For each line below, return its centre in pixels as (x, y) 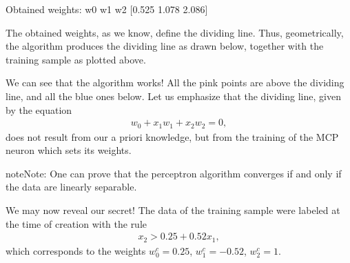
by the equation (39, 109)
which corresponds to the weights (76, 250)
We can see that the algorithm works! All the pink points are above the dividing (175, 82)
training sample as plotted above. (76, 59)
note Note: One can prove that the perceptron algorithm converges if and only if (174, 173)
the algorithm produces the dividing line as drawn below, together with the (165, 46)
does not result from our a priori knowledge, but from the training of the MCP (172, 136)
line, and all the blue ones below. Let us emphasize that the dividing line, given (173, 96)
